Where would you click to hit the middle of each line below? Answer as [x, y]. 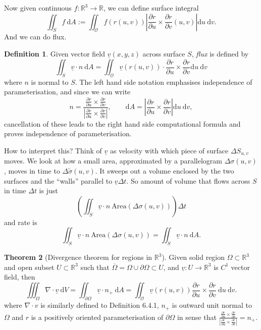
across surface [164, 53]
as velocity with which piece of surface [169, 150]
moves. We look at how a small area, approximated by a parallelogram [113, 161]
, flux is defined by [220, 53]
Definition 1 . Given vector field [55, 53]
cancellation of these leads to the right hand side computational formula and [122, 123]
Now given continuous [38, 8]
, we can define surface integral [151, 8]
